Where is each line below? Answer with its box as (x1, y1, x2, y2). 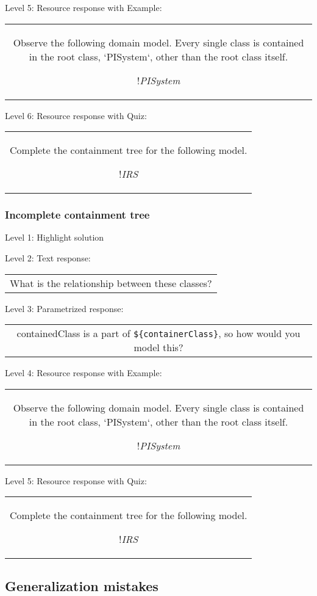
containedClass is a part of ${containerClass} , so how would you (16, 326, 301, 341)
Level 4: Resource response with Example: (5, 366, 162, 379)
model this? (134, 340, 183, 355)
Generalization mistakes (5, 576, 158, 595)
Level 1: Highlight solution (5, 231, 104, 244)
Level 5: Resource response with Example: (5, 1, 162, 13)
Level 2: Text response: (5, 252, 91, 264)
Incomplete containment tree (5, 207, 150, 222)
